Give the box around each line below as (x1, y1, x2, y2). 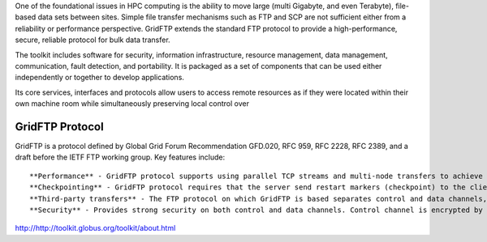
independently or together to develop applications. (15, 73, 184, 83)
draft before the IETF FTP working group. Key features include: (15, 152, 226, 162)
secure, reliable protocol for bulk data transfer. (15, 35, 170, 45)
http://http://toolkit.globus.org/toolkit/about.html (15, 223, 176, 233)
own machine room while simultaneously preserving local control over (15, 99, 249, 108)
